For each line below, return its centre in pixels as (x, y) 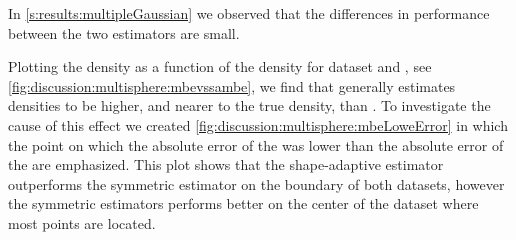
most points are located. (82, 222)
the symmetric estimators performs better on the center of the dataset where (243, 203)
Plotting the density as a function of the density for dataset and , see (220, 66)
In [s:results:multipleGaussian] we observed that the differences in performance (249, 13)
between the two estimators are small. (124, 32)
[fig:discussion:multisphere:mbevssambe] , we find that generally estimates (232, 85)
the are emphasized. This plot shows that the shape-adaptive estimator (226, 164)
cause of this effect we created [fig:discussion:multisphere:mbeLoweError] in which (258, 124)
